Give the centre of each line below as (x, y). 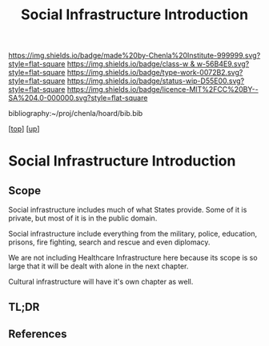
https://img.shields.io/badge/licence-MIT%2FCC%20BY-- (163, 89)
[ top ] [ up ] (24, 129)
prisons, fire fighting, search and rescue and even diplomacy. (109, 242)
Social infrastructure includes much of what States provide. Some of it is (128, 210)
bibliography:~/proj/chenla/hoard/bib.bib (76, 113)
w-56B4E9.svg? (223, 64)
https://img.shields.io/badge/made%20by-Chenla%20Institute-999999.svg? (134, 56)
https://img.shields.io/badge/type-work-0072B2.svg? (155, 73)
